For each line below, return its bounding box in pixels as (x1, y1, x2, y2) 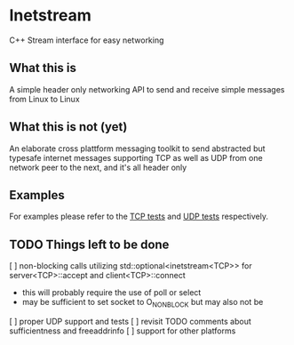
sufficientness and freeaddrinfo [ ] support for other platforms (9, 325, 236, 336)
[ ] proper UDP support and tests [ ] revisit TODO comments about (9, 316, 251, 326)
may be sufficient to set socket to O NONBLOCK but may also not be (21, 297, 264, 309)
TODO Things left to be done (9, 237, 170, 252)
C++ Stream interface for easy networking (9, 35, 164, 45)
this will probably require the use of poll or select (21, 287, 202, 298)
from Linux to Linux (9, 93, 80, 104)
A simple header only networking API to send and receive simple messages (9, 84, 285, 94)
